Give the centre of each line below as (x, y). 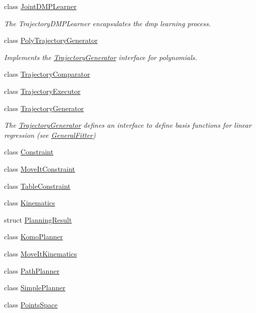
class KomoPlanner (34, 237)
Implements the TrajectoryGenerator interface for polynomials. (101, 57)
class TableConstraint (37, 186)
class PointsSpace (31, 304)
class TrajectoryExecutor (42, 91)
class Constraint (29, 152)
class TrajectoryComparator (47, 74)
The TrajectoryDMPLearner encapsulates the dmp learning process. (108, 23)
